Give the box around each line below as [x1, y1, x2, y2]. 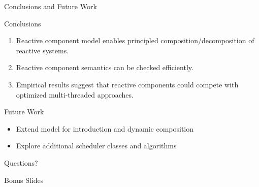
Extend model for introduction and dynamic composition [16, 123, 194, 134]
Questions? [4, 157, 38, 168]
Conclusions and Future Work [4, 1, 97, 11]
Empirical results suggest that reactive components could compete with [16, 79, 239, 89]
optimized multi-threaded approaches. [16, 89, 134, 100]
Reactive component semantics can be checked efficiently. [16, 62, 193, 73]
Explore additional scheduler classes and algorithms [16, 140, 177, 151]
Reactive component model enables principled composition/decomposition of [16, 35, 254, 46]
